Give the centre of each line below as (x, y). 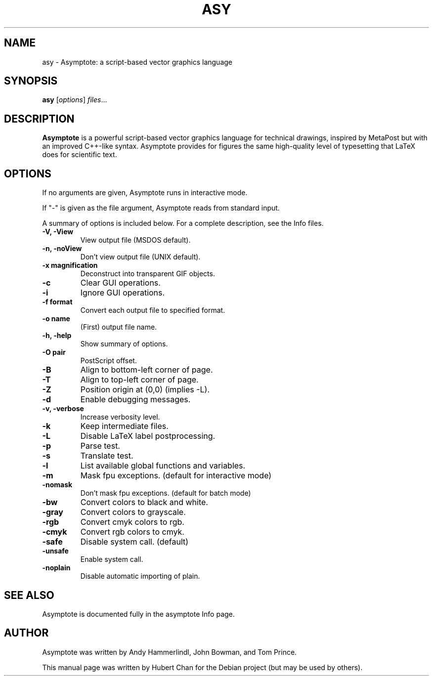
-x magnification (70, 265)
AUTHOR (26, 633)
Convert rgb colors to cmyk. (132, 532)
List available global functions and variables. (163, 466)
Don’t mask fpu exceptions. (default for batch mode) (166, 493)
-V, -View (58, 232)
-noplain (56, 568)
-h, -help (57, 336)
